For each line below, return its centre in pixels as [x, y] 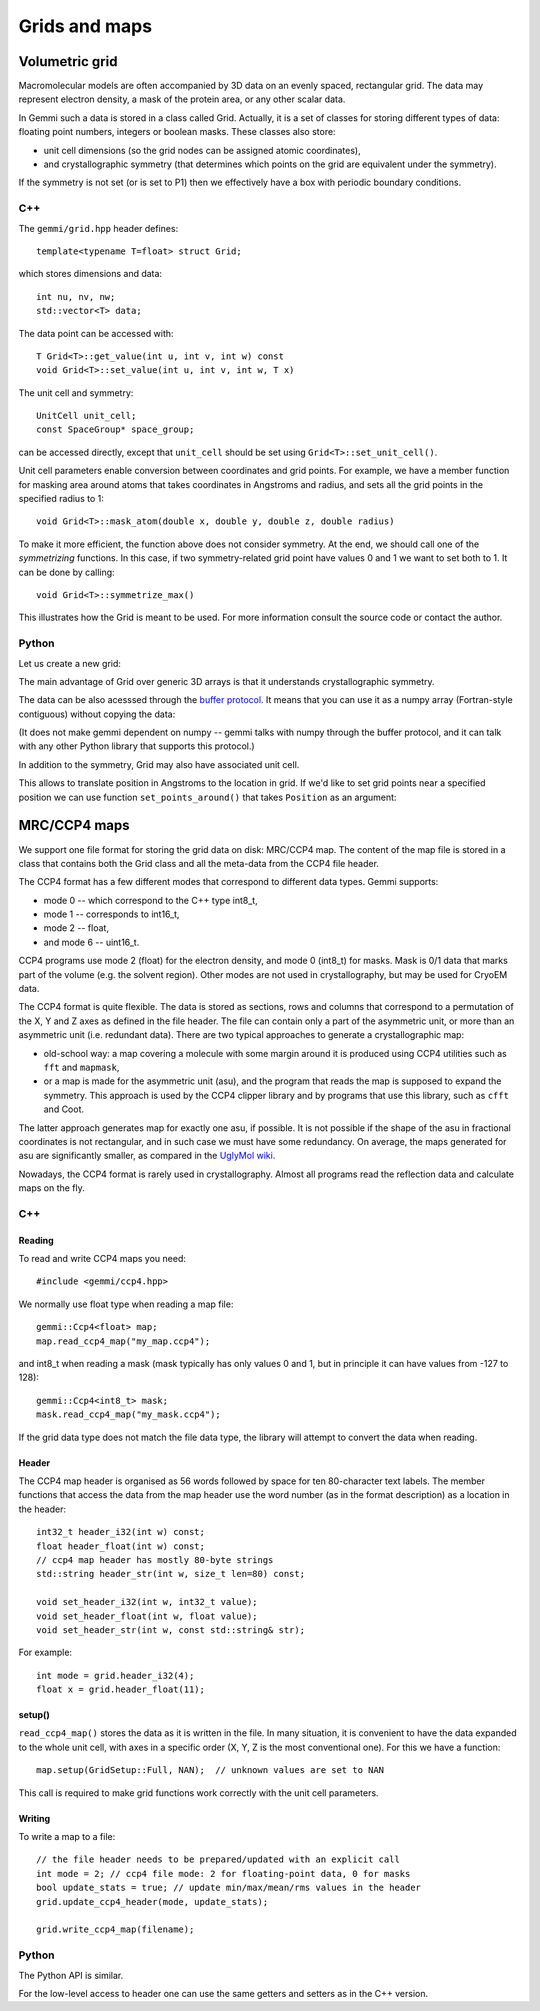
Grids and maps [85, 26]
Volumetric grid [68, 61]
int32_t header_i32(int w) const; [120, 1532]
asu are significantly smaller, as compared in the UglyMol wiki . [147, 1156]
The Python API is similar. [71, 1975]
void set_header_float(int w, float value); [147, 1616]
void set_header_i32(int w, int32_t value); [147, 1602]
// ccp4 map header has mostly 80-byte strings [155, 1559]
